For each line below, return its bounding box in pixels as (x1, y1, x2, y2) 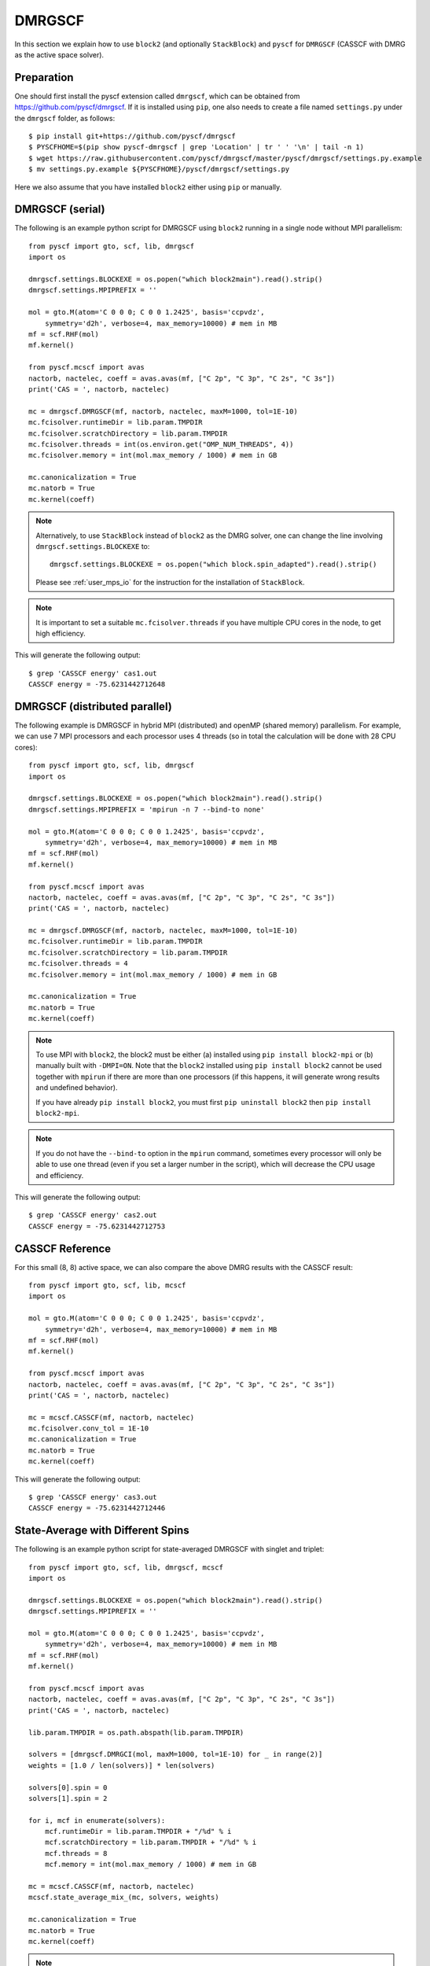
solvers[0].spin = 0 (28, 1783, 108, 1792)
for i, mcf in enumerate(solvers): (28, 1816, 166, 1824)
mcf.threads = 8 (44, 1849, 108, 1857)
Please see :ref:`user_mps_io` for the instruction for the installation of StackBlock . (35, 577, 305, 587)
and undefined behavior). (35, 1083, 118, 1092)
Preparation (14, 71, 74, 84)
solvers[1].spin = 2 (28, 1794, 108, 1802)
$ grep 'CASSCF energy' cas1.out (28, 668, 157, 678)
